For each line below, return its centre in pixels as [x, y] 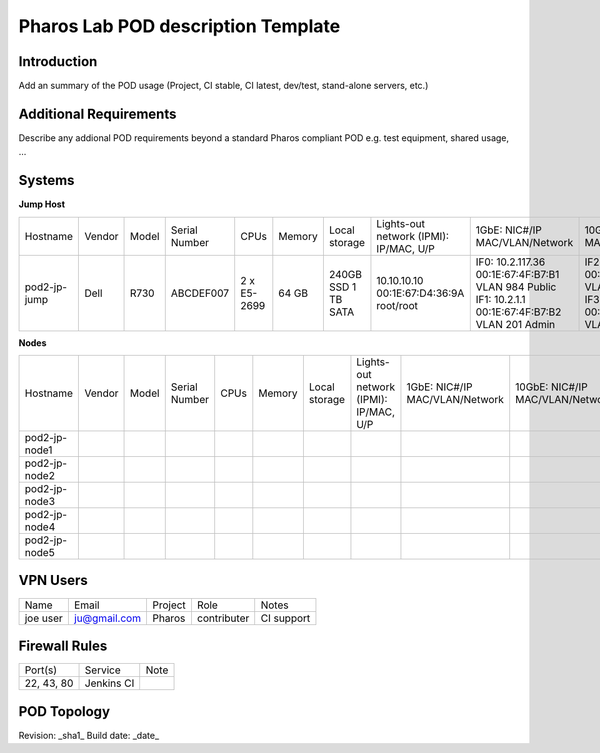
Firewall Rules [63, 645]
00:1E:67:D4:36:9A [420, 293]
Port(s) [41, 670]
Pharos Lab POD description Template [179, 26]
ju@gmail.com [107, 618]
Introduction [58, 61]
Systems [46, 180]
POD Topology [64, 711]
